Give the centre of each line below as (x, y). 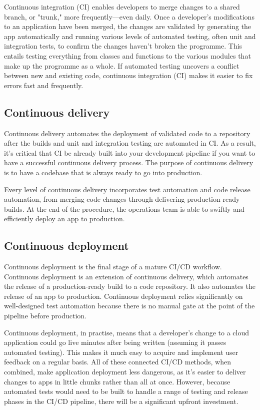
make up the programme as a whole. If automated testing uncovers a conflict (122, 65)
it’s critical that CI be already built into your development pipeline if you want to (130, 152)
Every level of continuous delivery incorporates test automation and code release (127, 189)
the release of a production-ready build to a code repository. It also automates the (130, 286)
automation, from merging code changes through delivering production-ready (122, 199)
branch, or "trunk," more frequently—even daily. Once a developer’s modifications (129, 16)
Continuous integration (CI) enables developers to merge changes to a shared (122, 7)
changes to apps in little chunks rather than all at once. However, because (117, 381)
